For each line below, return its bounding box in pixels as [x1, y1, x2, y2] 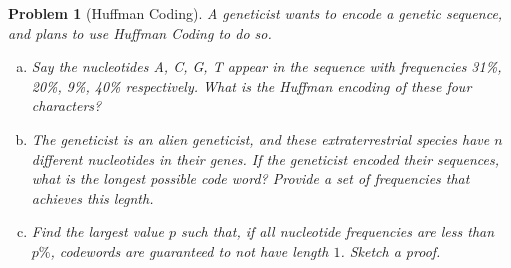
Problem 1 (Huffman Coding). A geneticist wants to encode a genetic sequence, [8, 3, 503, 23]
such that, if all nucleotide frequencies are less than [180, 221, 495, 242]
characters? [31, 95, 102, 116]
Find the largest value [31, 221, 164, 242]
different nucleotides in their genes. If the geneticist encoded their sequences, [31, 148, 499, 169]
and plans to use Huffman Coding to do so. [8, 22, 272, 43]
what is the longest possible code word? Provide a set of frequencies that [31, 168, 470, 189]
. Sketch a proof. [340, 240, 441, 261]
